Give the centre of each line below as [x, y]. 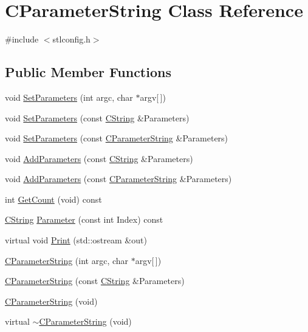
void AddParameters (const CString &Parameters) [99, 158]
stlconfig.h [71, 39]
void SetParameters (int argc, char [69, 97]
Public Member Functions [88, 72]
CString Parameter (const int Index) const [84, 219]
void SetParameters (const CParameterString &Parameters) [117, 138]
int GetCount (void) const [53, 199]
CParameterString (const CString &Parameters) [95, 281]
